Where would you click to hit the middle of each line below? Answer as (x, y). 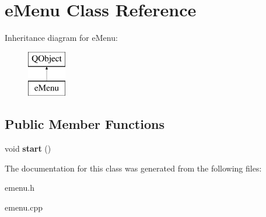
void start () (28, 148)
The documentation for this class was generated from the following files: (133, 168)
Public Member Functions (85, 124)
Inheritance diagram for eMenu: (61, 38)
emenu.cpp (24, 207)
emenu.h (20, 188)
